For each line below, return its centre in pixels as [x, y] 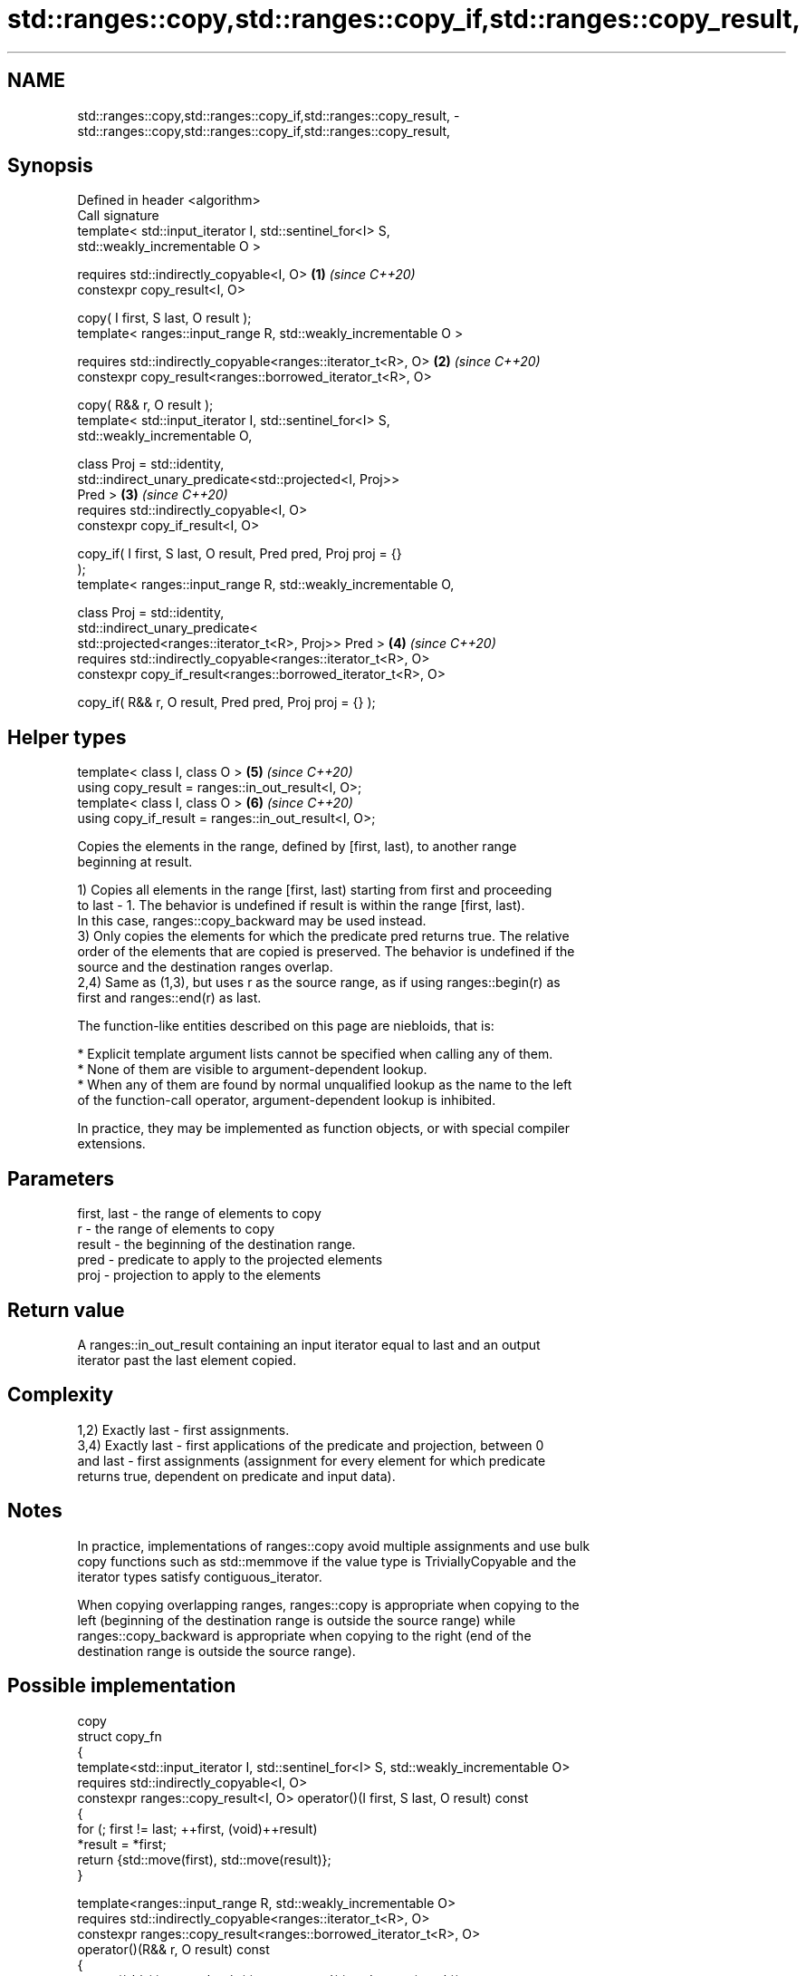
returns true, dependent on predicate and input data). [236, 1476]
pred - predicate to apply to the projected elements [230, 1260]
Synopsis [50, 166]
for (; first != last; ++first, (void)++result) [197, 1828]
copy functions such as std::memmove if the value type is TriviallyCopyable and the [327, 1561]
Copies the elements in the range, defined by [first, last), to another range [297, 847]
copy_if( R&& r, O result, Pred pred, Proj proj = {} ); [226, 702]
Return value [66, 1310]
